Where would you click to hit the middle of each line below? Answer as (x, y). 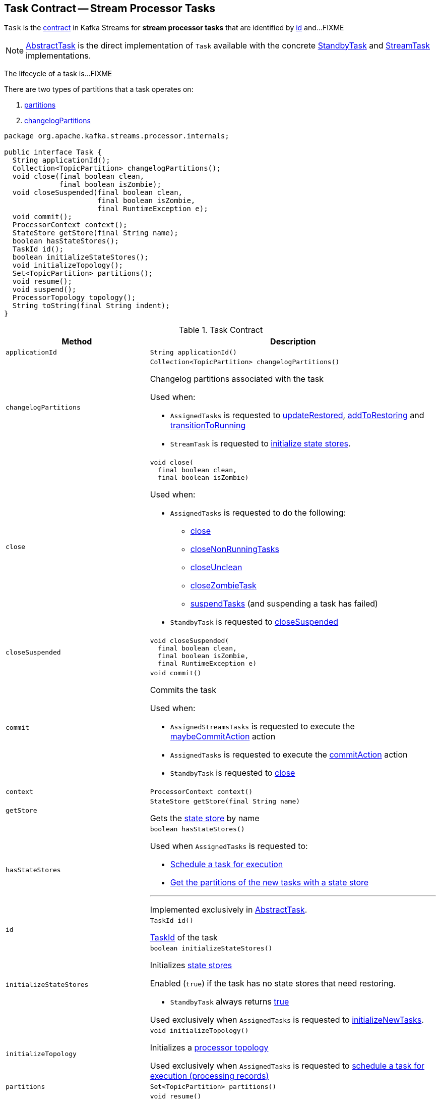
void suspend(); (44, 290)
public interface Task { (53, 152)
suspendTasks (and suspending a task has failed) (284, 604)
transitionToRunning (208, 426)
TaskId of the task (184, 938)
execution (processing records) (209, 1076)
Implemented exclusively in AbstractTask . (229, 910)
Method (77, 342)
